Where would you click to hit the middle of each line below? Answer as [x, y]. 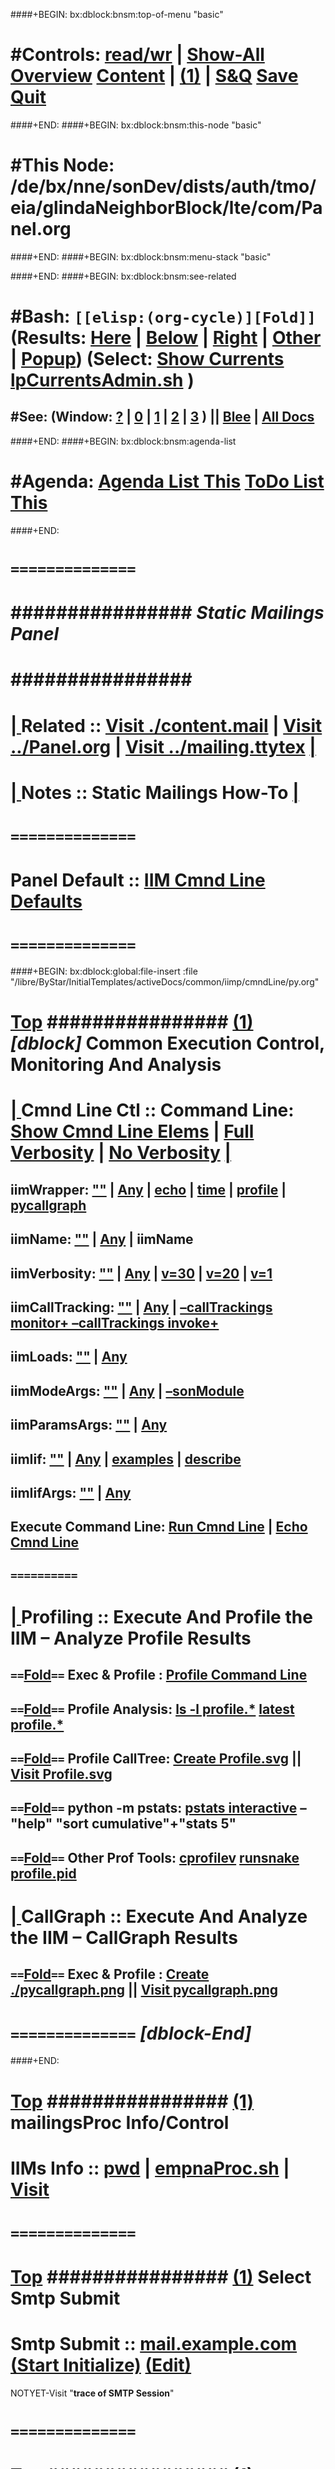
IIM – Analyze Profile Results [131, 1638]
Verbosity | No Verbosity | [121, 1153]
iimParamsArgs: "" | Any [89, 1425]
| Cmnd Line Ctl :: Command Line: [152, 1110]
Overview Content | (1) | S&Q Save [154, 76]
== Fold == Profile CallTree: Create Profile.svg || [156, 1759]
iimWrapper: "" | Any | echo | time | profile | [148, 1189]
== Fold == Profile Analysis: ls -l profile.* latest [152, 1709]
